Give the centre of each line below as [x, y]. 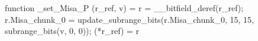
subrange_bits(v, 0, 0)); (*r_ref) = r [72, 31]
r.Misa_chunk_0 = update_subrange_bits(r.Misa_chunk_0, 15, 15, [129, 19]
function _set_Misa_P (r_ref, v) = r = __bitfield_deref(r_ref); [124, 8]
